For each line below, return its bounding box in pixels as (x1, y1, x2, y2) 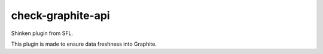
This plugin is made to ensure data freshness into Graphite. (11, 40, 157, 47)
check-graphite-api (11, 9, 110, 22)
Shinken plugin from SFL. (11, 30, 74, 37)
